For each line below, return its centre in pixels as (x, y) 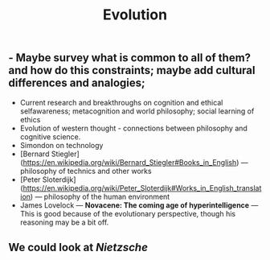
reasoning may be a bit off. (64, 222)
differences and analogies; (77, 83)
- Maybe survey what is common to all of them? (130, 58)
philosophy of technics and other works (86, 171)
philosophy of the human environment (107, 196)
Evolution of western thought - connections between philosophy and (133, 128)
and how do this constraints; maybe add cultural (132, 70)
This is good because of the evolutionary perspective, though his (127, 213)
